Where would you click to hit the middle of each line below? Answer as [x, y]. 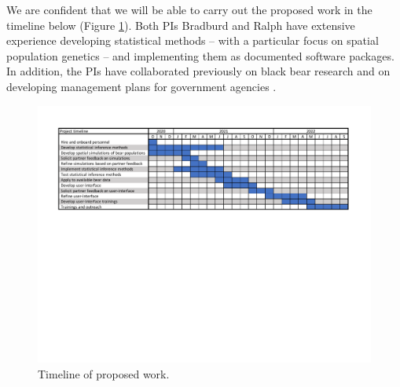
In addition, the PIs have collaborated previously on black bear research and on [198, 71]
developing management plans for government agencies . [141, 86]
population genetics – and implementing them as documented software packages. [200, 55]
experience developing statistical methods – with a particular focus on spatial [193, 40]
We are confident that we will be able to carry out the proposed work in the [189, 9]
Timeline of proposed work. [104, 373]
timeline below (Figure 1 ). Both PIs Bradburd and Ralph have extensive [181, 25]
